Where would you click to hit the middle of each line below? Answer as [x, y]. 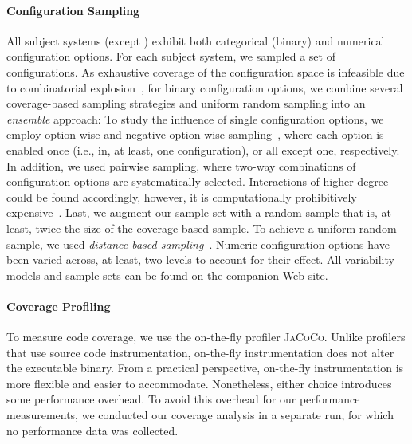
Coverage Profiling [59, 306]
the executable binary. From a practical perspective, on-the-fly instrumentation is [205, 368]
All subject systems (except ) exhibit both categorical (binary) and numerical [196, 40]
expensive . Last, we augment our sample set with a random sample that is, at [199, 212]
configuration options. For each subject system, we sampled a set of [171, 56]
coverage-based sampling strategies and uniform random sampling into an [186, 103]
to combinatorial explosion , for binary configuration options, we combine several [205, 87]
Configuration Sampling [73, 10]
